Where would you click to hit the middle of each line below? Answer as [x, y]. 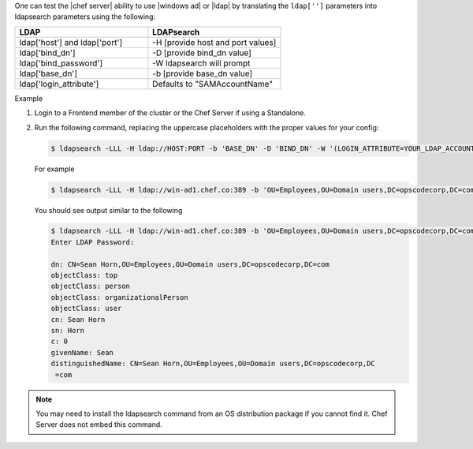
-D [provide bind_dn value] [202, 53]
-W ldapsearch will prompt [201, 63]
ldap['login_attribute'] [59, 84]
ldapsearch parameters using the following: [85, 17]
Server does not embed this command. [99, 425]
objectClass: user [86, 309]
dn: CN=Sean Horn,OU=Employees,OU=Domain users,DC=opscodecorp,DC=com [190, 264]
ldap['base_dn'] [48, 73]
